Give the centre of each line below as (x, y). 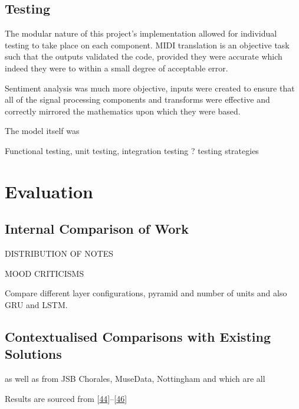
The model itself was (42, 131)
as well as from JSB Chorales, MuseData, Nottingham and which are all (135, 379)
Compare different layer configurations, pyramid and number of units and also (146, 293)
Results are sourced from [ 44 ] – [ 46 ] (66, 398)
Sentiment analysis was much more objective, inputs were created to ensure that (150, 88)
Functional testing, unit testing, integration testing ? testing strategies (132, 150)
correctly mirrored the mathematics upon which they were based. (123, 111)
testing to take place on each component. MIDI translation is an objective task (147, 45)
